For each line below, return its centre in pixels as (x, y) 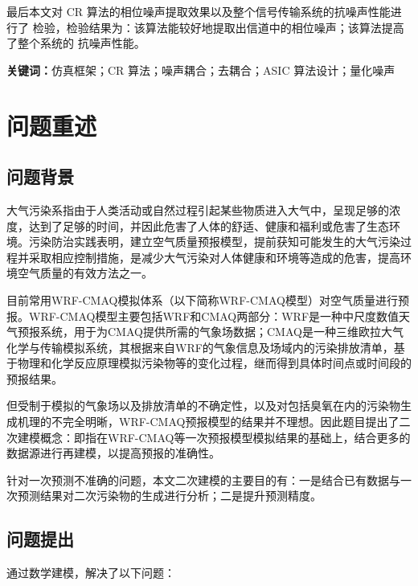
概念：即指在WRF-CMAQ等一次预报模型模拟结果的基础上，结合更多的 (225, 437)
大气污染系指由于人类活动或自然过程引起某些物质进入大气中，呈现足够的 (198, 209)
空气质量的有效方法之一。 (85, 273)
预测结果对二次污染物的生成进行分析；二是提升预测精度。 (169, 496)
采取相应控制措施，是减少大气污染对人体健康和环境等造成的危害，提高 (214, 257)
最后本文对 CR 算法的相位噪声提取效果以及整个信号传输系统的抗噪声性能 (199, 11)
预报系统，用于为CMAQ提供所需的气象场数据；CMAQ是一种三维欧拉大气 (210, 332)
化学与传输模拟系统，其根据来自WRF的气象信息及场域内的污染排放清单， (200, 347)
